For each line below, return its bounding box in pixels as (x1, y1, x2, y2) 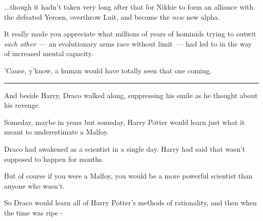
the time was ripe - (4, 207, 63, 217)
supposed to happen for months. (4, 153, 104, 164)
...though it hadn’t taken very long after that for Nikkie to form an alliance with (4, 2, 253, 12)
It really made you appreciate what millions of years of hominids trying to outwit (4, 28, 256, 39)
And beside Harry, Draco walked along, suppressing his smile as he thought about (4, 90, 258, 100)
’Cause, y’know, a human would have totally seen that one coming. (4, 65, 212, 75)
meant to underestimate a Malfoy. (4, 126, 109, 137)
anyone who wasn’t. (4, 180, 65, 191)
